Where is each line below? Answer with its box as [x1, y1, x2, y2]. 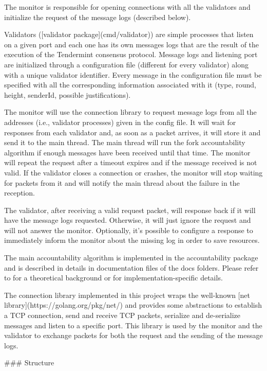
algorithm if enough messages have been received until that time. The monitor [4, 147, 251, 157]
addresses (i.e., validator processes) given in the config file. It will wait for [4, 116, 236, 127]
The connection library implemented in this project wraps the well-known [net [4, 289, 251, 300]
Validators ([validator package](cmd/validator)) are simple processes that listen [4, 29, 254, 40]
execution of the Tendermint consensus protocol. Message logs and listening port [4, 49, 258, 60]
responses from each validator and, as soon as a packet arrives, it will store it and [4, 127, 261, 137]
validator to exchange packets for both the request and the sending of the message [4, 330, 263, 341]
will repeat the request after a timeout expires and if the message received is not [4, 157, 257, 168]
